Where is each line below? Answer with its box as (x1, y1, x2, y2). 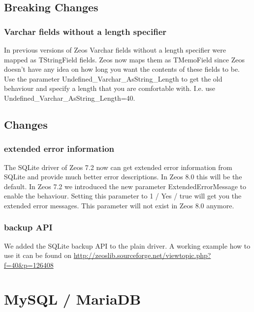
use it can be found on (4, 250, 71, 260)
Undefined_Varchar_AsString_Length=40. (4, 92, 135, 103)
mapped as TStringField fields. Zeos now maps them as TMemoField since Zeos (4, 54, 245, 64)
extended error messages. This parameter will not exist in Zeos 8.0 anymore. (4, 200, 234, 210)
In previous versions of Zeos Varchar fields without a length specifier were (4, 45, 226, 55)
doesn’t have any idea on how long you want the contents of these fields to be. (4, 64, 240, 74)
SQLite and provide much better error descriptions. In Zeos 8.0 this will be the (4, 171, 242, 182)
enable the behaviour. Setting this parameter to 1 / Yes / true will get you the (4, 191, 242, 201)
